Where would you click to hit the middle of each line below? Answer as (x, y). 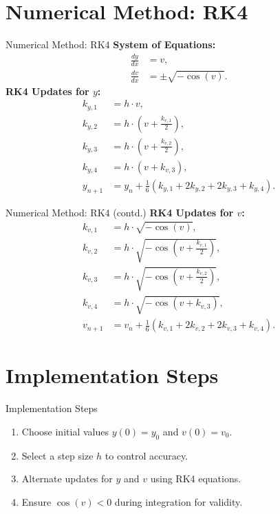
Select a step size (57, 455)
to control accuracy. (147, 455)
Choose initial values (65, 431)
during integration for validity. (179, 501)
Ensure (36, 501)
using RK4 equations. (196, 479)
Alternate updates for (67, 479)
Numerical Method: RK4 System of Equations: (111, 44)
